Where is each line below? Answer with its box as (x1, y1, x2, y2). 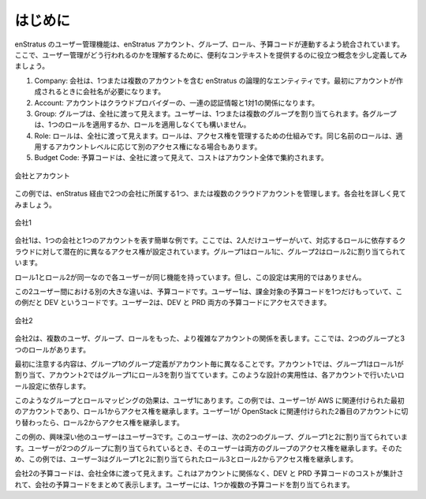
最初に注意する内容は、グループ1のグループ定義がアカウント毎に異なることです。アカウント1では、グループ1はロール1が (14, 359, 404, 368)
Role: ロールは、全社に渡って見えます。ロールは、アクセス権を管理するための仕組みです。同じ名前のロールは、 (34, 131, 396, 140)
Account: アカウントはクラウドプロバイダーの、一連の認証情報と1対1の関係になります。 (34, 98, 319, 107)
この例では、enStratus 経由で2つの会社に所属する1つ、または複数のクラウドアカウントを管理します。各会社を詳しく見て (14, 189, 406, 199)
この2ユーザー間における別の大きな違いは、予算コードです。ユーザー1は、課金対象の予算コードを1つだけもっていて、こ (14, 286, 403, 296)
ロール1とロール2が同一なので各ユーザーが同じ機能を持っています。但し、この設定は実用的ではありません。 (14, 272, 366, 281)
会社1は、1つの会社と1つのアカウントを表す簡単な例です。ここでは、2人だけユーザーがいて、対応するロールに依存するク (14, 236, 406, 245)
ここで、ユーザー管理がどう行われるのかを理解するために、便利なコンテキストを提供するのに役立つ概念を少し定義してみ (14, 50, 408, 59)
